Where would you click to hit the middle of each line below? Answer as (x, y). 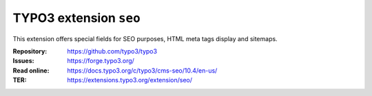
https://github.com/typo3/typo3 (112, 51)
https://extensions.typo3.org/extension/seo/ (130, 80)
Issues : (23, 61)
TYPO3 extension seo (76, 18)
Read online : (31, 70)
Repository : (30, 51)
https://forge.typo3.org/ (101, 61)
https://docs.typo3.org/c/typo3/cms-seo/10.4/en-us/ (142, 70)
